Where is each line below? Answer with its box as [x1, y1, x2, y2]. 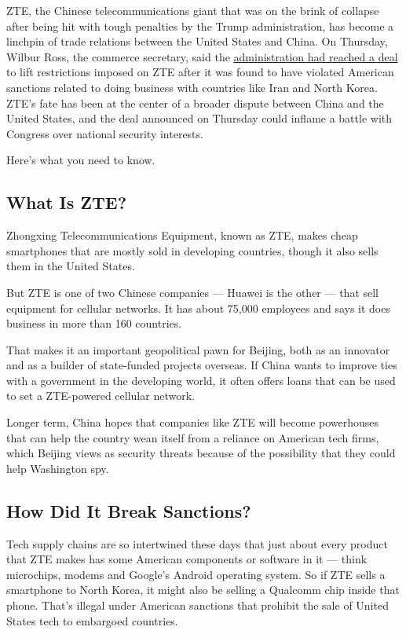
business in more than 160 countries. [6, 315, 182, 332]
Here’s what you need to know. [6, 152, 155, 168]
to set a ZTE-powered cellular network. [6, 387, 195, 404]
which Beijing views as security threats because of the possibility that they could [6, 445, 396, 461]
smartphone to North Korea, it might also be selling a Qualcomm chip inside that [6, 581, 400, 598]
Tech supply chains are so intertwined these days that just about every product [6, 535, 388, 552]
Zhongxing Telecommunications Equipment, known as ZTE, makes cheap [6, 227, 358, 244]
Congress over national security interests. [6, 125, 203, 141]
